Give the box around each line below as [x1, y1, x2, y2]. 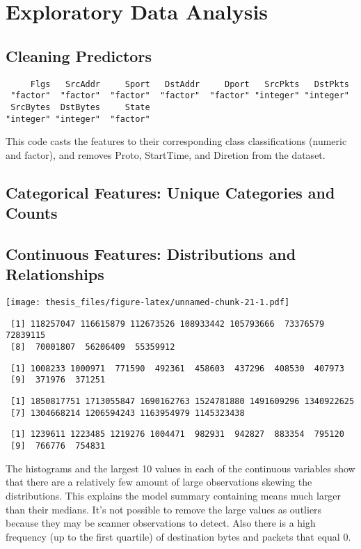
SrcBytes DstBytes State [10, 102, 150, 112]
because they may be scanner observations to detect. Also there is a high [6, 516, 316, 530]
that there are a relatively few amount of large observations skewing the [6, 474, 312, 489]
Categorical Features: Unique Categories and [6, 181, 335, 203]
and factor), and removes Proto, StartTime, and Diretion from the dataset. [6, 147, 326, 162]
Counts [6, 202, 58, 224]
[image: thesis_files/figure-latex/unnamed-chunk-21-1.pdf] [6, 297, 290, 308]
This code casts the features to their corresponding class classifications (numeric [6, 134, 347, 148]
